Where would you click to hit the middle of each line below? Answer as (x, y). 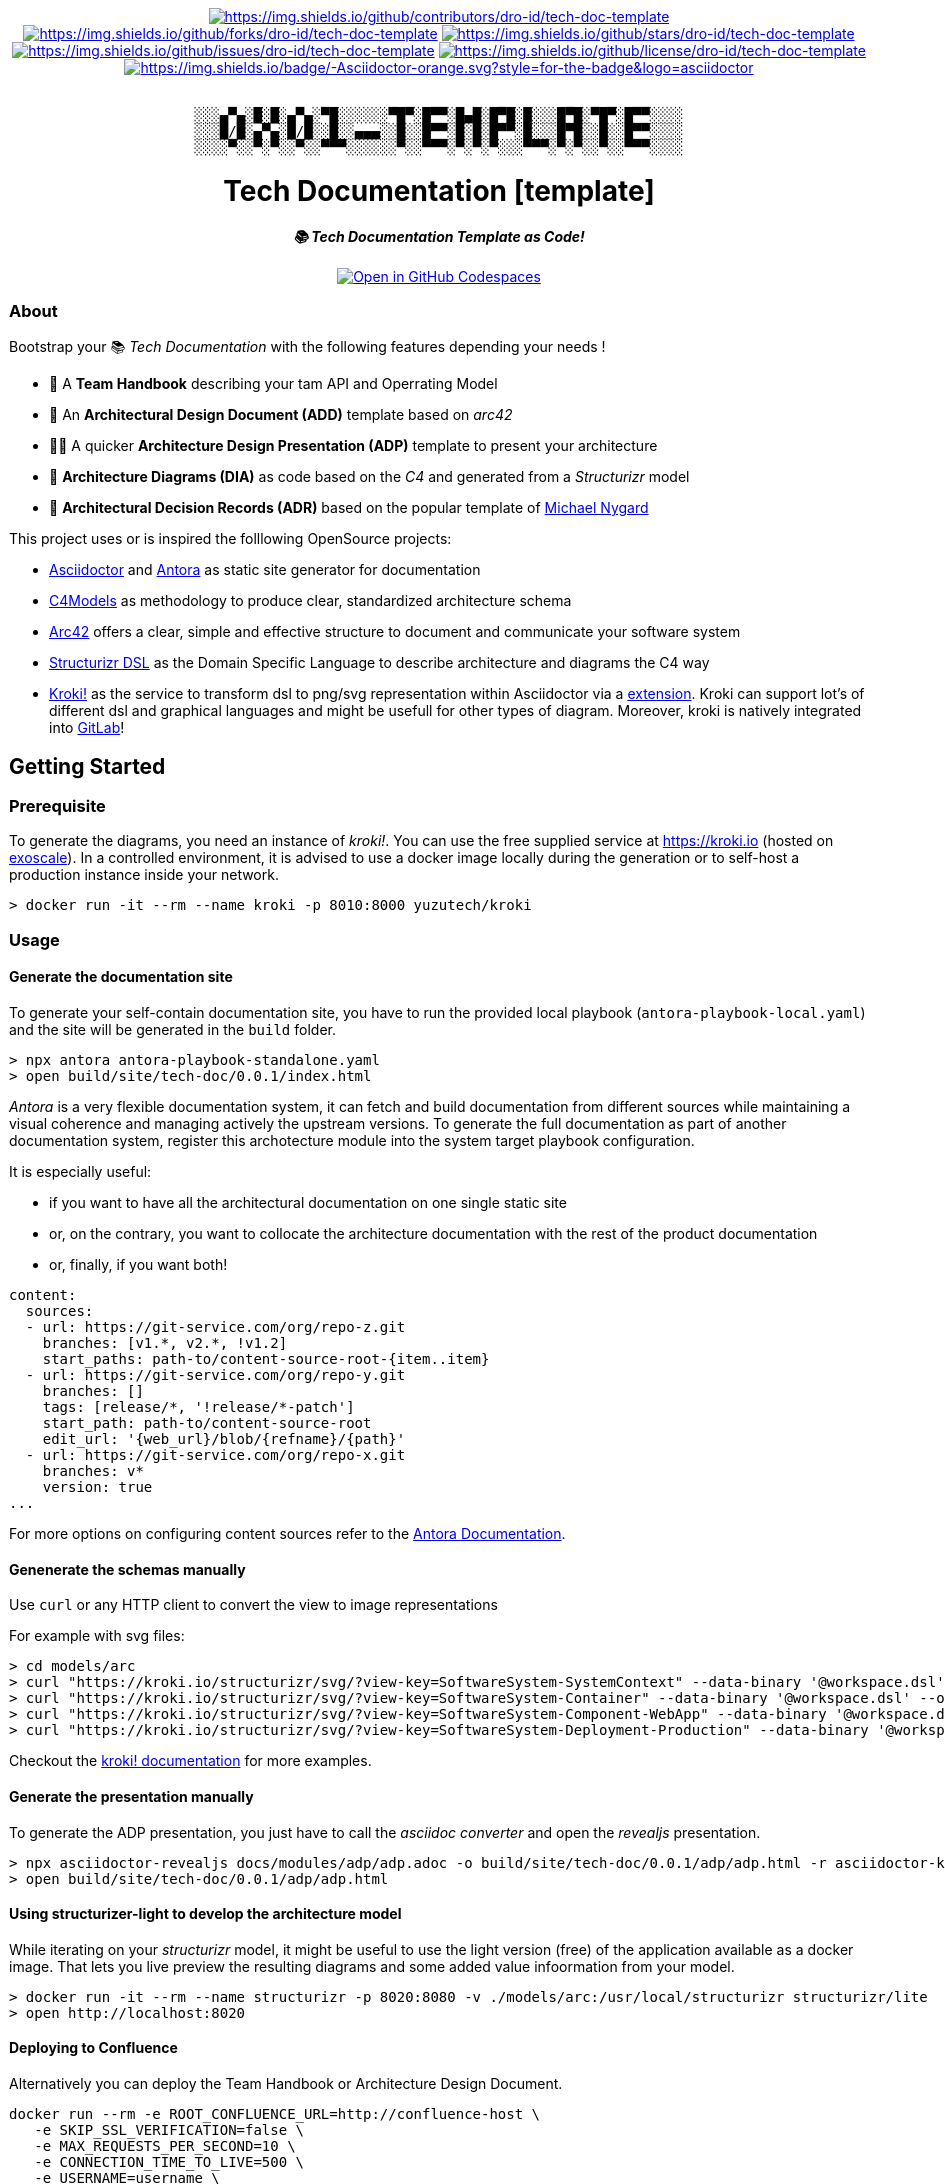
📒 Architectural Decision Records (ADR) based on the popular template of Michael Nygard (349, 508)
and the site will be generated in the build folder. (172, 1030)
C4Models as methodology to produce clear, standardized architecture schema (310, 601)
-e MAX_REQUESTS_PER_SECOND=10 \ (165, 2145)
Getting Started (87, 766)
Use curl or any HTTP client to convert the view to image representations (253, 1605)
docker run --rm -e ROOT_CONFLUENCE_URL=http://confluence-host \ (275, 2113)
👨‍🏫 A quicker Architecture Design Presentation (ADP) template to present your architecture (353, 446)
